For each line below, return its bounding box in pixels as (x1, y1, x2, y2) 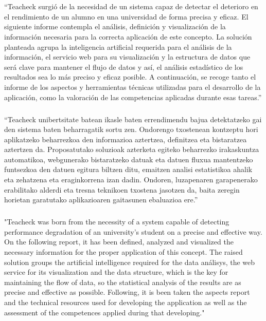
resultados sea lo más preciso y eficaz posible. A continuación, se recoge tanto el (4, 71, 256, 82)
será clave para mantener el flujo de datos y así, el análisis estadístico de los (4, 61, 243, 72)
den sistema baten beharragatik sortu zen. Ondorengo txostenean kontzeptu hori (4, 124, 258, 135)
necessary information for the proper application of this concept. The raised (4, 247, 243, 257)
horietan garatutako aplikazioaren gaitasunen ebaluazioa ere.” (4, 194, 198, 205)
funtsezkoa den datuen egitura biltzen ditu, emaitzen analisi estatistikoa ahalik (4, 164, 253, 175)
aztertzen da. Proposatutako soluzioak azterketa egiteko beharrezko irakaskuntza (4, 144, 259, 155)
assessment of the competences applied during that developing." (4, 307, 205, 317)
